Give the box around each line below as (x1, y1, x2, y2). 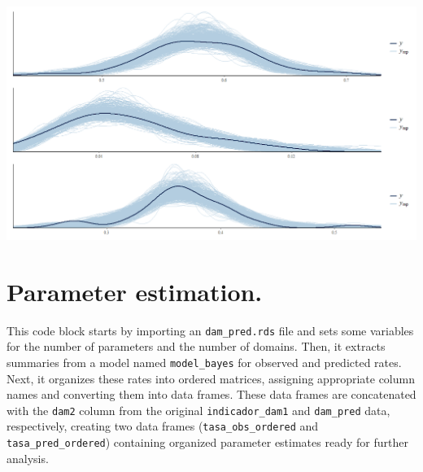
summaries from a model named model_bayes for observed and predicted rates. (7, 353, 402, 370)
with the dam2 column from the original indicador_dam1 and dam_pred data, (7, 401, 390, 418)
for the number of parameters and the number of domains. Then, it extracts (7, 338, 386, 355)
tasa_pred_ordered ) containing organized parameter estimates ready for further (7, 434, 408, 451)
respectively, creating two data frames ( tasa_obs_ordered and (7, 417, 319, 435)
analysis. (7, 449, 49, 466)
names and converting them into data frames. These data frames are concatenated (7, 386, 416, 403)
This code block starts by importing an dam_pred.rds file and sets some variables (7, 321, 414, 339)
